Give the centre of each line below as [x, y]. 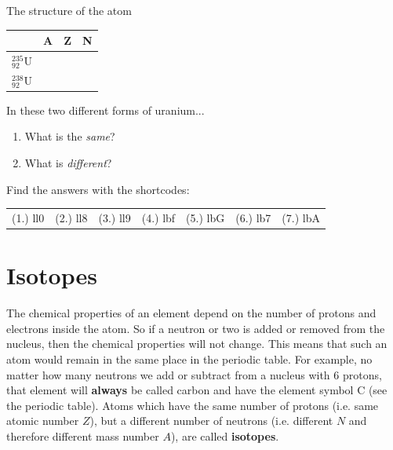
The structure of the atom [69, 10]
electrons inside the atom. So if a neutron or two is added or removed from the [196, 328]
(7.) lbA [301, 218]
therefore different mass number [83, 435]
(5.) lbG [206, 218]
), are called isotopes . [225, 435]
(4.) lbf [158, 218]
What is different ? [68, 163]
